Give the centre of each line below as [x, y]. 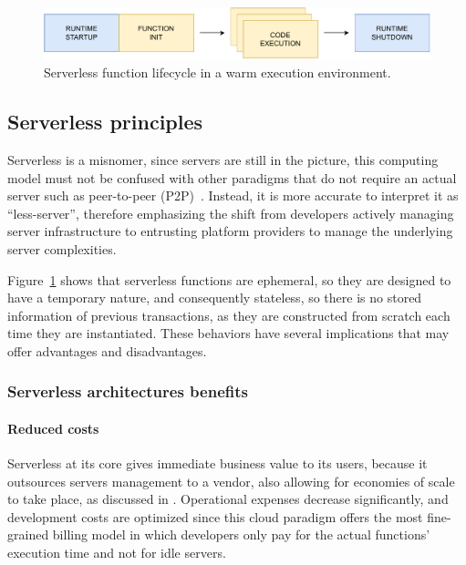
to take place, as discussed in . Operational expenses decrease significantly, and [228, 499]
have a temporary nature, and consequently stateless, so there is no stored [215, 298]
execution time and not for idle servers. [117, 553]
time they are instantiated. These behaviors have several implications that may [228, 333]
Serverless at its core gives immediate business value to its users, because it [217, 463]
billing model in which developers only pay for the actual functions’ [241, 534]
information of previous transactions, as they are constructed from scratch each [229, 315]
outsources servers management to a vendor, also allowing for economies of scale [231, 481]
